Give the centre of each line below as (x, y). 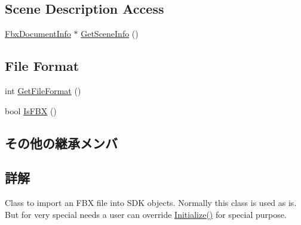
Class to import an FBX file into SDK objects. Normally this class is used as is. (151, 203)
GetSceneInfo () (110, 34)
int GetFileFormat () (43, 90)
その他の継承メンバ (61, 143)
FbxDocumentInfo (38, 34)
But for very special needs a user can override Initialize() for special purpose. (146, 214)
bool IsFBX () (31, 110)
